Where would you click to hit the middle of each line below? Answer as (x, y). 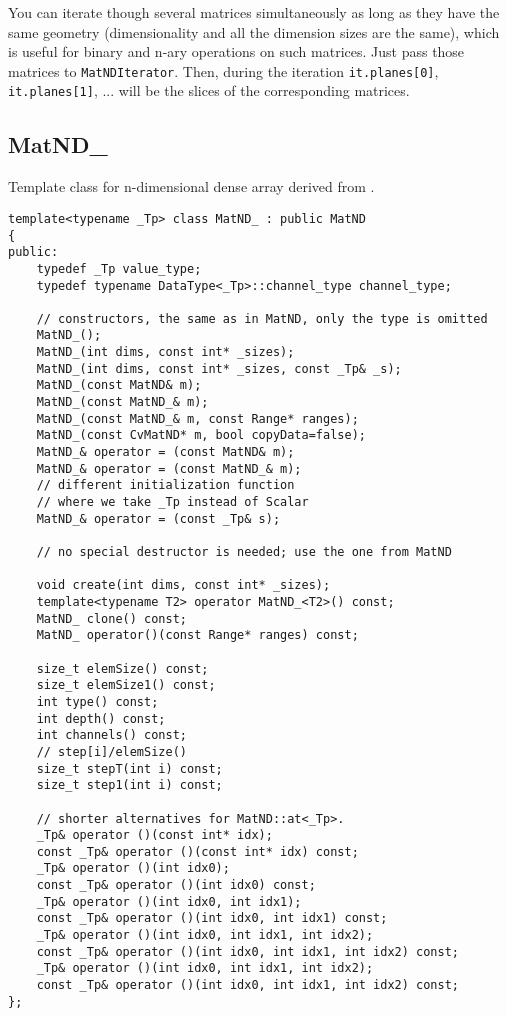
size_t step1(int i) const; (129, 785)
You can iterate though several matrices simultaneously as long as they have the (254, 12)
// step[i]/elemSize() (111, 751)
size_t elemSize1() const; (126, 685)
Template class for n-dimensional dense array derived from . (191, 186)
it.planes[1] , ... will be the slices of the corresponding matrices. (209, 90)
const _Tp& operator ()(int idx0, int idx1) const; (212, 918)
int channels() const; (111, 735)
